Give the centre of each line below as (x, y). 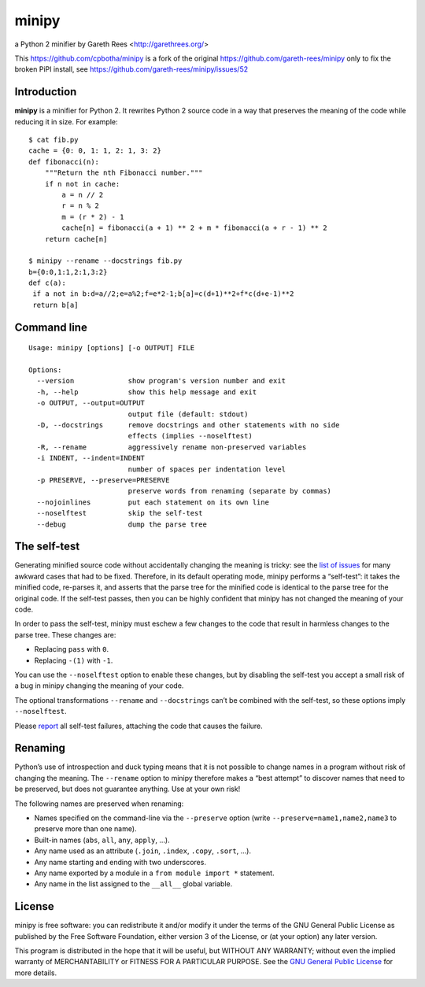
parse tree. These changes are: (65, 634)
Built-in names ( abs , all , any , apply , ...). (102, 840)
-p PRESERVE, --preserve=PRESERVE (103, 480)
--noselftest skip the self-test (120, 513)
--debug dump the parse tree (122, 524)
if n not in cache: (82, 184)
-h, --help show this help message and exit (147, 392)
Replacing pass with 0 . (72, 649)
